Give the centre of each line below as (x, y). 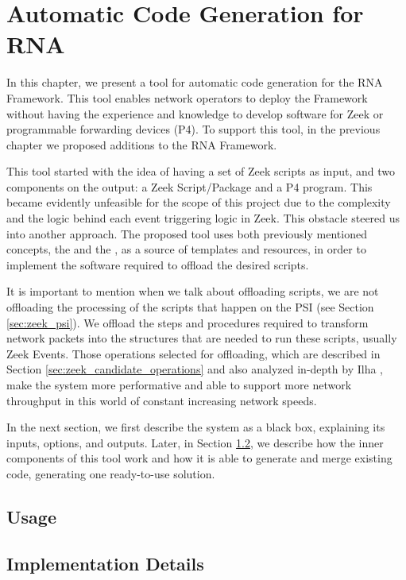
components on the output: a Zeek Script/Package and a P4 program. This (189, 186)
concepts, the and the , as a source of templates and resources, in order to (186, 249)
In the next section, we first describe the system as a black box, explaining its (196, 427)
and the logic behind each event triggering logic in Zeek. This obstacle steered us (203, 218)
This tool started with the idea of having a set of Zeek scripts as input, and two (201, 171)
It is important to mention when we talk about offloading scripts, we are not (193, 291)
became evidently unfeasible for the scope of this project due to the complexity (199, 202)
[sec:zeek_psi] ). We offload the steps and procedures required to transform (188, 322)
